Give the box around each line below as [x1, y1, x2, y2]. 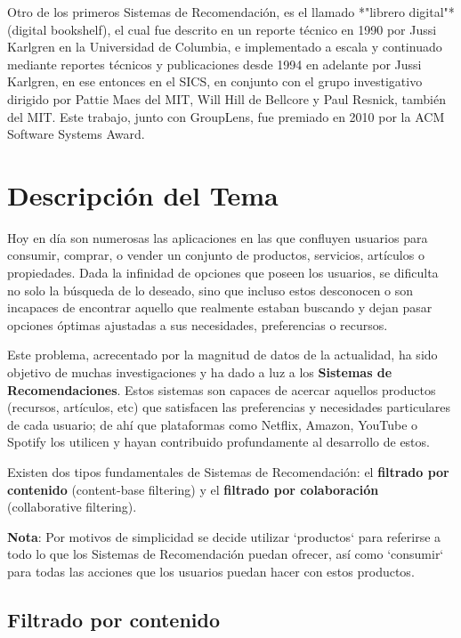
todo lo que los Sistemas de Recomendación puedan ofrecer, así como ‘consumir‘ [7, 545, 444, 563]
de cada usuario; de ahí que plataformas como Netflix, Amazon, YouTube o [7, 415, 418, 433]
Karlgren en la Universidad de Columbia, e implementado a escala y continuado [7, 37, 442, 56]
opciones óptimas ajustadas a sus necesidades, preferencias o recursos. [7, 315, 388, 334]
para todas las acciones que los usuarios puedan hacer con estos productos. [7, 561, 415, 580]
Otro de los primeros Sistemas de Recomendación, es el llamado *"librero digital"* [7, 3, 455, 20]
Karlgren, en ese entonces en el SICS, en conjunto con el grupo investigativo [7, 72, 423, 91]
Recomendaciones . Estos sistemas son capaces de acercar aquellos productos [7, 380, 436, 399]
